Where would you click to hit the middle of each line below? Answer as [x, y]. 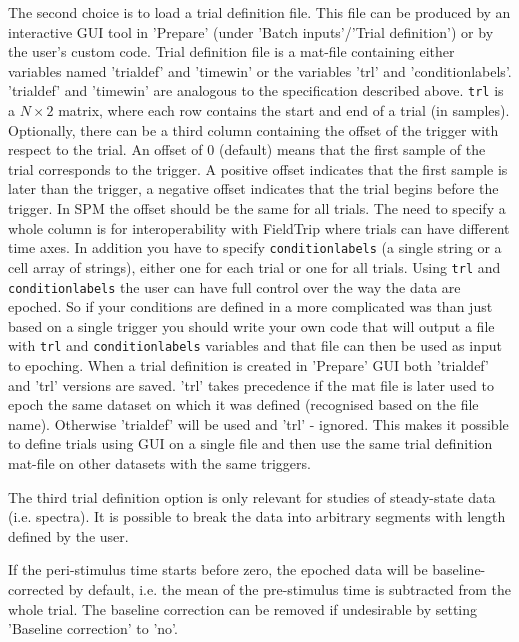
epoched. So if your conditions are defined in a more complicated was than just [250, 306]
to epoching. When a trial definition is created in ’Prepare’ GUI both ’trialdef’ [248, 365]
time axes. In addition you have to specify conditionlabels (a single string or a [255, 247]
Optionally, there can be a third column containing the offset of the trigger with [253, 129]
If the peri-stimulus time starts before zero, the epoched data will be [218, 569]
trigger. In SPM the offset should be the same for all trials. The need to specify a [257, 208]
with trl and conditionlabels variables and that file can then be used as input [255, 345]
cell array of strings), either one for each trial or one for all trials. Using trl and [254, 266]
